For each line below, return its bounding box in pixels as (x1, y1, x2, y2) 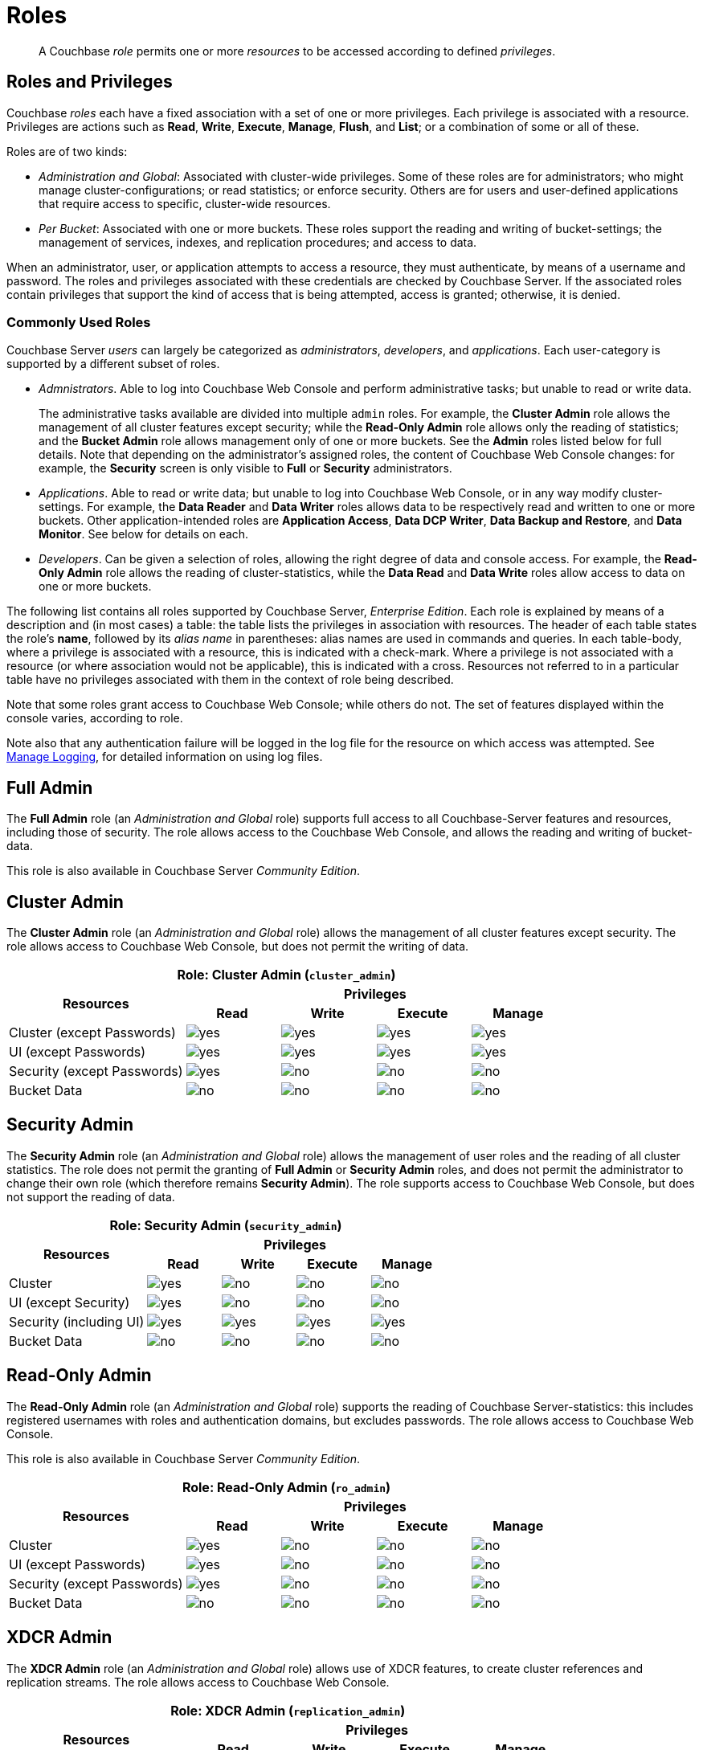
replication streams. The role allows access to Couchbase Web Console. (6, 1674, 390, 1689)
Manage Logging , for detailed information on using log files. (6, 750, 323, 764)
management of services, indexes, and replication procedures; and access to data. (39, 235, 477, 249)
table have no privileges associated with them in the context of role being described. (6, 673, 454, 687)
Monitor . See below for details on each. (39, 527, 249, 542)
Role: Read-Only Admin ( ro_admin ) (182, 1478, 391, 1495)
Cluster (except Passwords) (9, 1024, 176, 1041)
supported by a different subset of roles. (6, 357, 220, 371)
